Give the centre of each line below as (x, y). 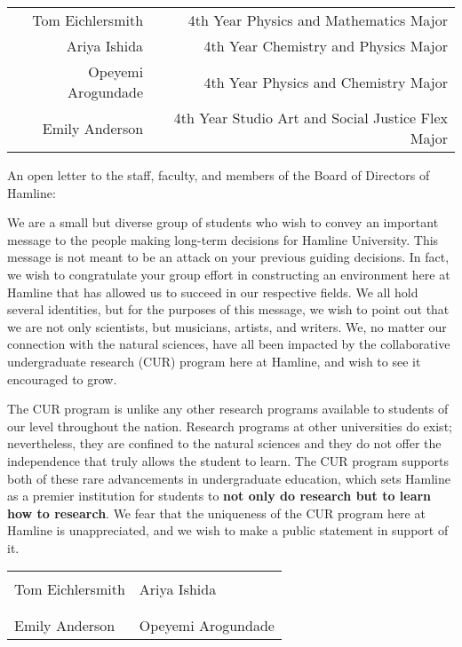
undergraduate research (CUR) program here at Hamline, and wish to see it (214, 361)
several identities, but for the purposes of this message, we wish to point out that (228, 309)
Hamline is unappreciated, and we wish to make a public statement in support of (228, 530)
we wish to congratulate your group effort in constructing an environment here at (229, 274)
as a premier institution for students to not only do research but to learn (219, 496)
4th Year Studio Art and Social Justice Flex (311, 118)
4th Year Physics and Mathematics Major (318, 20)
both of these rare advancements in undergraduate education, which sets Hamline (229, 478)
